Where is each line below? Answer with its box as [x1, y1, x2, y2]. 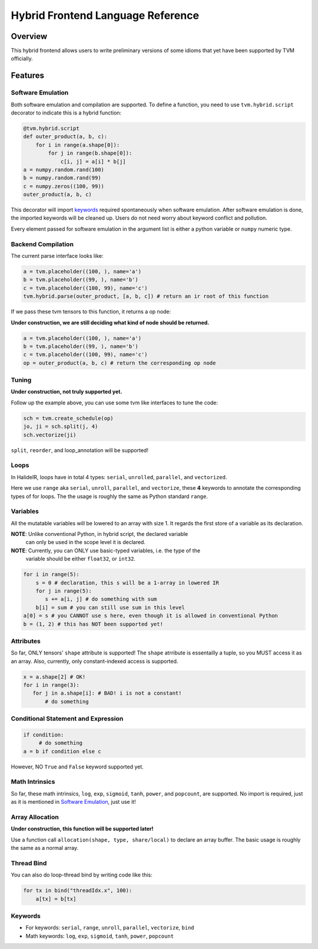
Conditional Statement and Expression [11, 715, 124, 723]
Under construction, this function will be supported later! [11, 825, 154, 832]
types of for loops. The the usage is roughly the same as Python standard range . [11, 493, 208, 500]
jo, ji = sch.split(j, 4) [23, 423, 98, 430]
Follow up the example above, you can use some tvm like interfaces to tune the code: [11, 399, 218, 406]
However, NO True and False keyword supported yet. [11, 763, 144, 770]
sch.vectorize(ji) [23, 431, 77, 438]
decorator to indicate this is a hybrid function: [11, 109, 122, 116]
